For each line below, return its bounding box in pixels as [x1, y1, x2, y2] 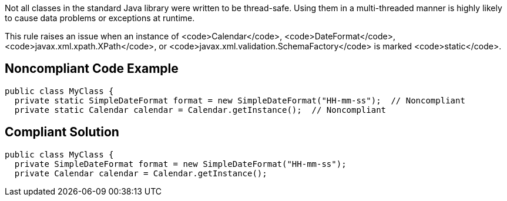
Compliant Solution [5, 125, 119, 140]
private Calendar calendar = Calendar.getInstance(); [14, 168, 267, 178]
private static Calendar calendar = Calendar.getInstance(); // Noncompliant [14, 105, 387, 115]
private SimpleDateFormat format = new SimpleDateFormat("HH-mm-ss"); [14, 159, 347, 169]
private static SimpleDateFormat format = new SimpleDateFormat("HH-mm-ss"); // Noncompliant [14, 95, 465, 105]
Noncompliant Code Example [5, 61, 179, 76]
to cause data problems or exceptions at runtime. [5, 13, 195, 23]
